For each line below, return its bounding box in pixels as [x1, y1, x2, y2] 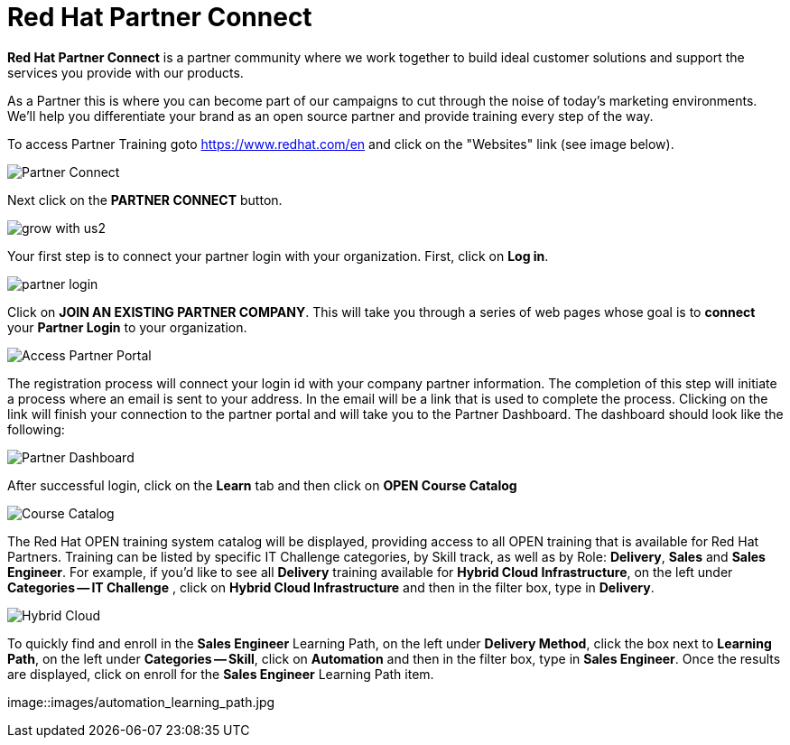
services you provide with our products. [7, 64, 244, 80]
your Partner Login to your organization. [7, 319, 247, 335]
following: [7, 421, 65, 437]
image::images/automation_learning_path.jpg [7, 694, 275, 710]
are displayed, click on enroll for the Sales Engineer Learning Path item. [7, 666, 434, 682]
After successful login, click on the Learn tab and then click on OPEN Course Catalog [7, 477, 517, 493]
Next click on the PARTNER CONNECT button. [7, 191, 283, 208]
